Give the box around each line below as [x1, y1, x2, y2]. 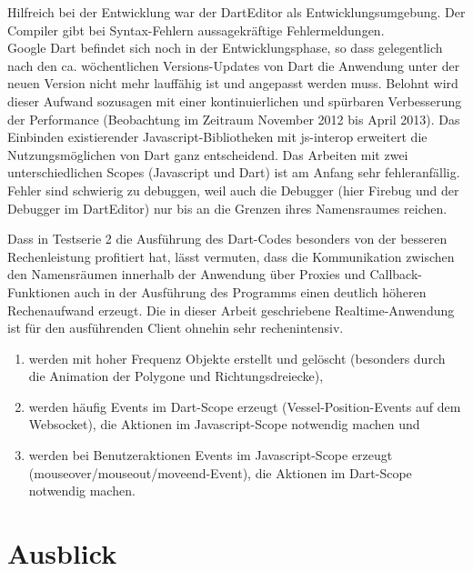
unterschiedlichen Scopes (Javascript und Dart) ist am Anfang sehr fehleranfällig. [7, 163, 460, 182]
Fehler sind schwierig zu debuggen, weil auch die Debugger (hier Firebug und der [7, 180, 459, 199]
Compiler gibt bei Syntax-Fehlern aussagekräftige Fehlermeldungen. [7, 20, 385, 39]
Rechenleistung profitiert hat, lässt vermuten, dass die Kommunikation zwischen [7, 246, 455, 265]
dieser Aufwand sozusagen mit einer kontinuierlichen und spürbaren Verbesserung [7, 91, 462, 110]
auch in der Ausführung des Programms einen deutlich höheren [74, 282, 427, 301]
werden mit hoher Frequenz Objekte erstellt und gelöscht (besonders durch [28, 348, 446, 367]
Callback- [369, 265, 422, 284]
